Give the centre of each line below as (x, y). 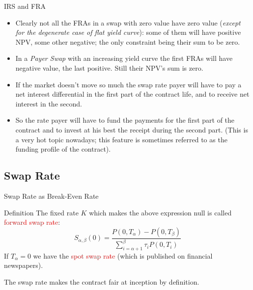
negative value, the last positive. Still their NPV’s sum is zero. (109, 67)
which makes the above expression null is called (160, 212)
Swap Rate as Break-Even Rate (51, 196)
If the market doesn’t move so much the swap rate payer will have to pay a (128, 84)
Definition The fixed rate (41, 212)
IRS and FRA (25, 6)
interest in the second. (49, 103)
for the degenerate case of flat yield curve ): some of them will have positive (128, 32)
